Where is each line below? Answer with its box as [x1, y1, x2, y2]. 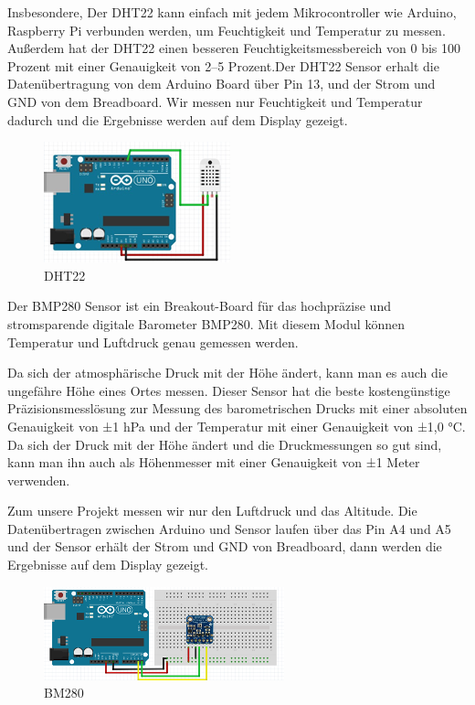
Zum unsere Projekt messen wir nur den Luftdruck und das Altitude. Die [7, 501, 417, 520]
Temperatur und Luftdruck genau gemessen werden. [7, 332, 299, 351]
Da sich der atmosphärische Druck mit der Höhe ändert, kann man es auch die [7, 363, 448, 382]
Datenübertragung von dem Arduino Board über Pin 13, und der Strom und [7, 74, 436, 93]
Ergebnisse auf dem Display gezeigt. [7, 555, 208, 574]
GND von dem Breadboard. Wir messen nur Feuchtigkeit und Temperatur [7, 91, 423, 111]
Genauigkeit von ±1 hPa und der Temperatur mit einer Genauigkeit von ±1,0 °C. [7, 416, 466, 435]
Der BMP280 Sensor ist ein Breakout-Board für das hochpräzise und [7, 296, 391, 315]
